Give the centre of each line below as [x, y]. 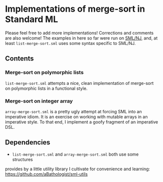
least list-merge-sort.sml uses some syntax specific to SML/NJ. [70, 43]
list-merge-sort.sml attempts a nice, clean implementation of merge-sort [79, 83]
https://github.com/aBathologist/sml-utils [46, 174]
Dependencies [28, 142]
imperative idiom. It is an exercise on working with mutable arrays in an [76, 117]
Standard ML [32, 19]
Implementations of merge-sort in [75, 9]
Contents [20, 59]
